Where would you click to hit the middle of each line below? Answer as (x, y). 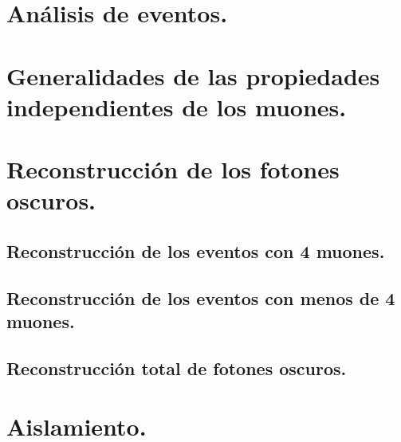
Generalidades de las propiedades (193, 75)
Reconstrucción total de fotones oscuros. (177, 368)
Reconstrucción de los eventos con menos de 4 (201, 297)
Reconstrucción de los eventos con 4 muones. (196, 250)
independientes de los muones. (177, 106)
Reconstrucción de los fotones (173, 169)
